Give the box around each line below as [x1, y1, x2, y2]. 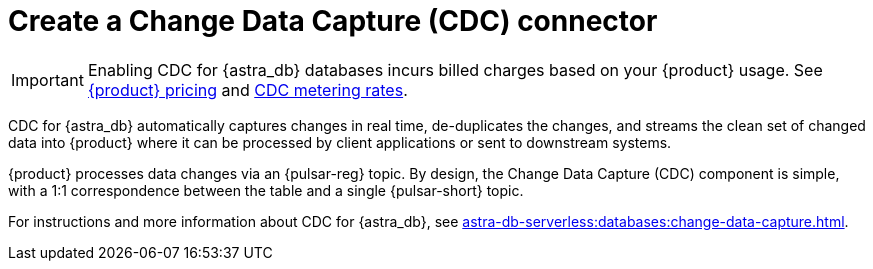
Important [11, 69, 84, 90]
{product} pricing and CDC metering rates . [87, 79, 408, 100]
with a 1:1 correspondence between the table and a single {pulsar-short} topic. [8, 181, 524, 199]
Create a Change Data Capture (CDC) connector [8, 4, 658, 38]
